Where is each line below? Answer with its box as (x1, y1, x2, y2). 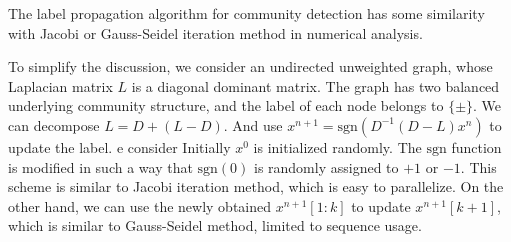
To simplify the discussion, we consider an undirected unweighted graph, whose (8, 56, 493, 77)
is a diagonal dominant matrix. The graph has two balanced (131, 75, 500, 96)
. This (460, 156, 497, 177)
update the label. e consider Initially (8, 136, 231, 157)
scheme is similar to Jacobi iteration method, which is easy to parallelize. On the (8, 176, 504, 197)
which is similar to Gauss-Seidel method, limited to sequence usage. (8, 215, 422, 236)
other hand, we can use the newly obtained (8, 195, 272, 216)
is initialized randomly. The (253, 136, 422, 157)
